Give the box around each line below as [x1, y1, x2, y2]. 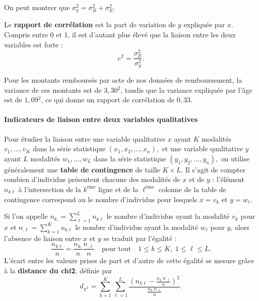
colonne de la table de [158, 184, 226, 194]
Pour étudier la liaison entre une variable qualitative [4, 133, 166, 144]
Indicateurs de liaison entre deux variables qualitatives [4, 114, 198, 125]
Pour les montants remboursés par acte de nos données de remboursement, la [4, 74, 242, 85]
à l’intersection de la [18, 184, 81, 194]
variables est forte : [4, 39, 63, 49]
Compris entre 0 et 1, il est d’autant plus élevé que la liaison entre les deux [4, 29, 236, 40]
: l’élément [212, 174, 244, 185]
